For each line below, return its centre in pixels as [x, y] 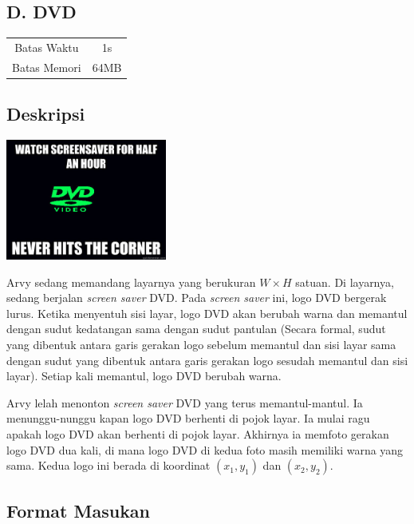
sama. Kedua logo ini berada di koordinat [108, 465]
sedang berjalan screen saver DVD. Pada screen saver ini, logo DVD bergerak [197, 298]
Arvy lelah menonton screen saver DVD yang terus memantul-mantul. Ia [185, 402]
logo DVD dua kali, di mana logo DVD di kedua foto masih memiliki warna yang [205, 449]
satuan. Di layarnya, [345, 282]
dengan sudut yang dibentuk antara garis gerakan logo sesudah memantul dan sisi [207, 360]
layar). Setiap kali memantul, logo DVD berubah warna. [144, 376]
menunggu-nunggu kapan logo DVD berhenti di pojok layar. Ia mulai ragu [188, 418]
